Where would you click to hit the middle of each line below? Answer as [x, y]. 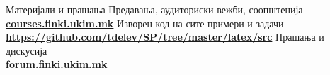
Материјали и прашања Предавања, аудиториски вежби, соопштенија [154, 9]
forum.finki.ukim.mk [57, 64]
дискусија [27, 50]
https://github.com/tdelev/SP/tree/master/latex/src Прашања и [165, 37]
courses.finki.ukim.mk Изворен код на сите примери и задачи [145, 23]
